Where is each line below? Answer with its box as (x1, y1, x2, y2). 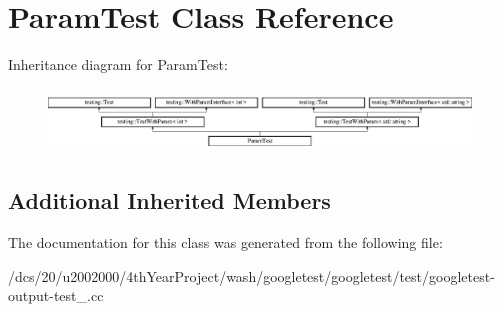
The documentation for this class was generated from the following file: (8, 232, 443, 253)
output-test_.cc (8, 285, 104, 306)
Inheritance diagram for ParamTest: (8, 54, 228, 75)
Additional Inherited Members (8, 185, 331, 216)
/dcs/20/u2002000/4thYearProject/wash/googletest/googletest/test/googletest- (8, 265, 495, 286)
